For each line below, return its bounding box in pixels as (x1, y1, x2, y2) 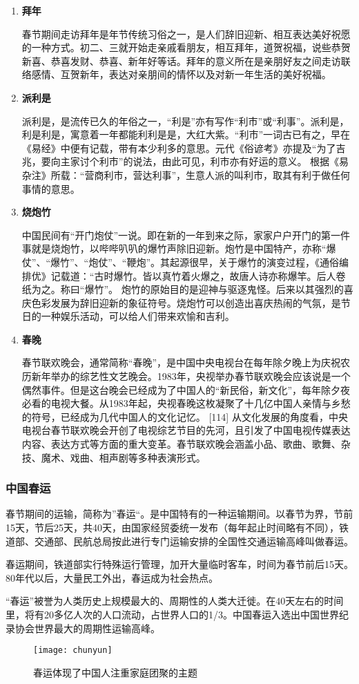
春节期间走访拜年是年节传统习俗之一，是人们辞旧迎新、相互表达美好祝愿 (21, 26, 351, 41)
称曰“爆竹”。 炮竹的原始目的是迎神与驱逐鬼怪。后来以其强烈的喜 (60, 282, 353, 296)
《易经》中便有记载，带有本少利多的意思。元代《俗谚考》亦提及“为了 (21, 140, 336, 155)
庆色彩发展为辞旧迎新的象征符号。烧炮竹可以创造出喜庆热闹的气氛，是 (21, 295, 341, 310)
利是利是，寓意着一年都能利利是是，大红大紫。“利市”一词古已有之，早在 (21, 127, 351, 142)
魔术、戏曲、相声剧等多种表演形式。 (41, 450, 206, 464)
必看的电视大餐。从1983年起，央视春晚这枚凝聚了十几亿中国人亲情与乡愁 (21, 396, 351, 410)
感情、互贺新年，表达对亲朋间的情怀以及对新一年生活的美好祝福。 (31, 67, 331, 82)
